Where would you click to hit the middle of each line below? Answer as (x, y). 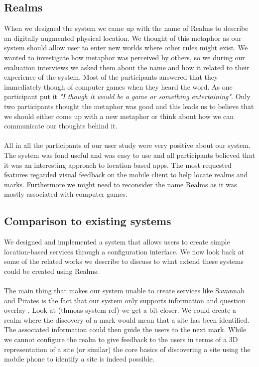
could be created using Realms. (52, 271)
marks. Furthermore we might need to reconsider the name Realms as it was (121, 184)
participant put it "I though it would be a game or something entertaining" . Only (127, 96)
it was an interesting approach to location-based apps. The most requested (118, 165)
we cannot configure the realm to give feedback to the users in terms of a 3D (121, 339)
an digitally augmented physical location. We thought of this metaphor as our (123, 38)
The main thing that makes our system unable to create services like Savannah (124, 291)
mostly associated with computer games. (66, 194)
